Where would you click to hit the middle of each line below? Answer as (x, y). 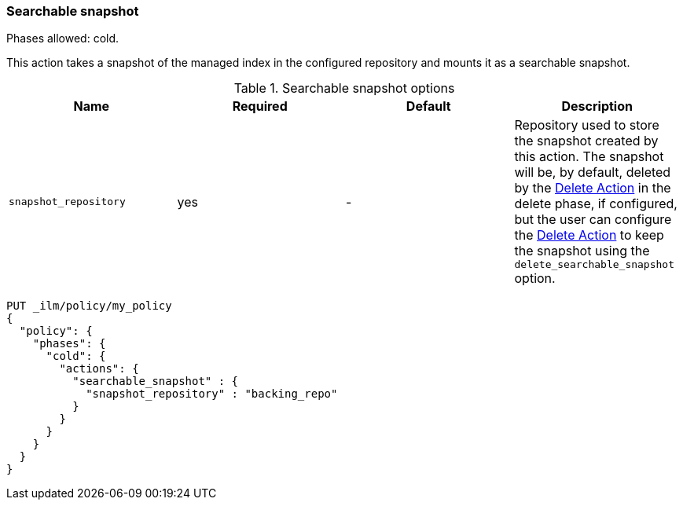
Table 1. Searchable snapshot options (344, 88)
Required (260, 106)
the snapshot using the (582, 251)
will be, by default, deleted (593, 172)
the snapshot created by (586, 141)
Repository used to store (587, 125)
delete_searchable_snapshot (594, 265)
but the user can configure (593, 220)
